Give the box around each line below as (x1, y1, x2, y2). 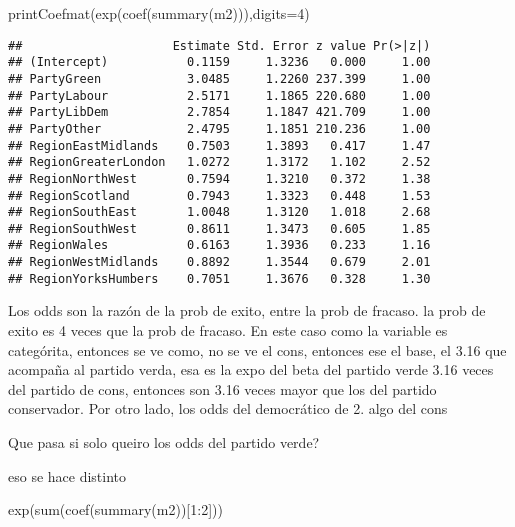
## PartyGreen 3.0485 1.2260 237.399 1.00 (8, 71, 431, 86)
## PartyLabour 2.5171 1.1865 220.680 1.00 (8, 88, 431, 103)
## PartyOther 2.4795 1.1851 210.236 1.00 (8, 121, 431, 136)
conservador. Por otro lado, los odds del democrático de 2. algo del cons (8, 398, 448, 419)
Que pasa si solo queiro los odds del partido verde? (8, 432, 320, 452)
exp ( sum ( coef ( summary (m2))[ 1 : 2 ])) (8, 499, 223, 520)
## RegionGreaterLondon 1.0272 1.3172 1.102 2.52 (8, 155, 431, 170)
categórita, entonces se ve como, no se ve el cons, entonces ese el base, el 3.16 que (8, 339, 507, 360)
